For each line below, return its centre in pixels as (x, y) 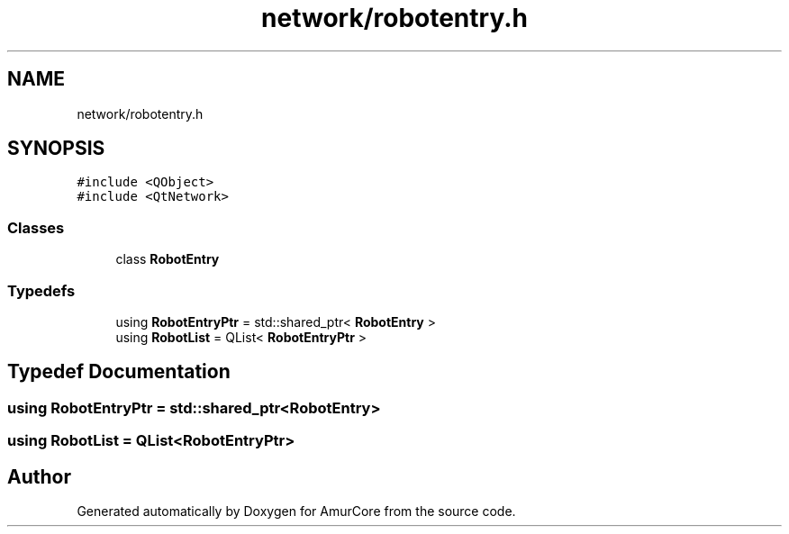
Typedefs (41, 290)
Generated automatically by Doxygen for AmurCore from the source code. (296, 511)
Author (39, 476)
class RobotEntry (168, 259)
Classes (36, 227)
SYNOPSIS (56, 149)
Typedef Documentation (119, 372)
